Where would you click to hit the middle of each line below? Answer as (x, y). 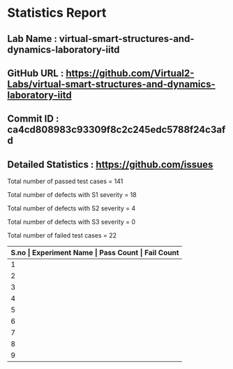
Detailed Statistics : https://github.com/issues (110, 165)
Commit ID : (33, 119)
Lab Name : (32, 39)
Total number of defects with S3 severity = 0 (72, 222)
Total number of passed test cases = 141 (65, 181)
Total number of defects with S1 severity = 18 (72, 195)
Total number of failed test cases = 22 (62, 236)
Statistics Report (57, 13)
